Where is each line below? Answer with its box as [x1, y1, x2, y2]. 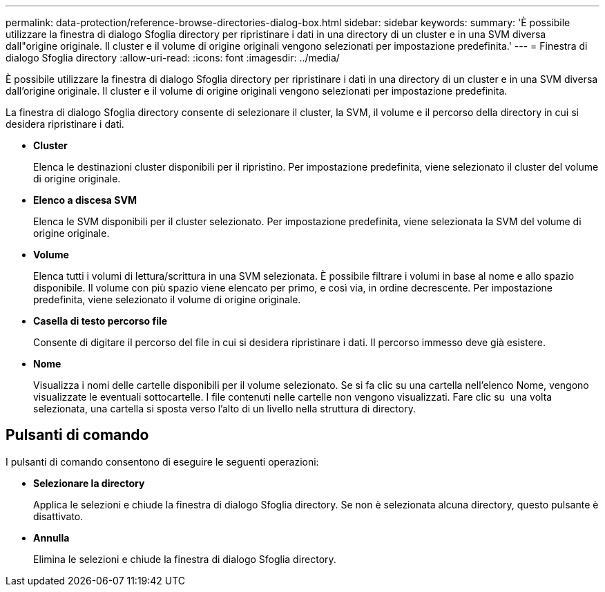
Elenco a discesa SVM [33, 194, 137, 206]
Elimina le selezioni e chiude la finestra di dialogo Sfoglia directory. [33, 553, 336, 565]
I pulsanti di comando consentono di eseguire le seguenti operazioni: [6, 455, 319, 468]
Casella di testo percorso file [33, 315, 168, 327]
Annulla [33, 531, 70, 544]
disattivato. [33, 510, 84, 522]
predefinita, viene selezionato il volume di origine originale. [33, 294, 301, 305]
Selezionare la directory [33, 477, 145, 489]
